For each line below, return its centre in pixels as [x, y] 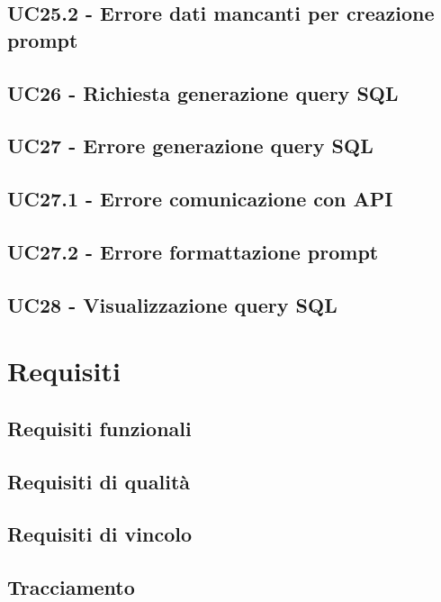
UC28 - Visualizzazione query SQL [172, 304]
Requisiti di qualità [99, 481]
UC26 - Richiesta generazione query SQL [203, 92]
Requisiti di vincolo [100, 534]
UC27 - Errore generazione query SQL [190, 146]
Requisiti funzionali [99, 428]
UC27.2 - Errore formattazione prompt [193, 251]
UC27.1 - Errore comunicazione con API [200, 199]
